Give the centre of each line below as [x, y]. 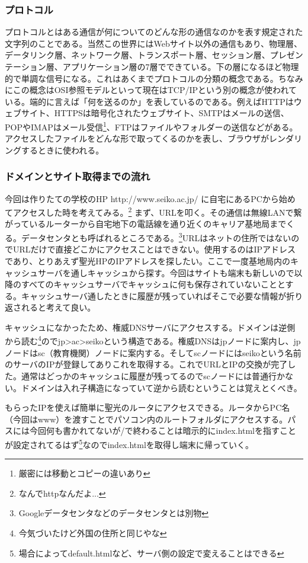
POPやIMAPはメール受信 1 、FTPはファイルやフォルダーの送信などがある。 [151, 126]
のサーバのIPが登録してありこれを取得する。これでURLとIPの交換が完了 [146, 364]
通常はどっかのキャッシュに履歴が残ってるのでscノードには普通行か [153, 375]
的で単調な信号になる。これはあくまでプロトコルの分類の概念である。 [142, 78]
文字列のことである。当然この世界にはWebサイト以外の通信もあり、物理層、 [154, 43]
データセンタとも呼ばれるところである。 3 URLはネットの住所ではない [156, 237]
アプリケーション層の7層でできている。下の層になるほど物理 [181, 66]
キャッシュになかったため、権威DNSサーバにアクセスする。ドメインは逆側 [150, 327]
